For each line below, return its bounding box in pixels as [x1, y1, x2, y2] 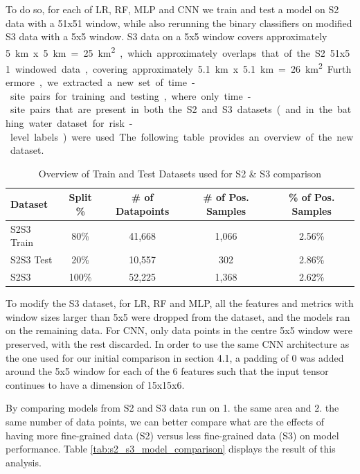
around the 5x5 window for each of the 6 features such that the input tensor [6, 364, 329, 378]
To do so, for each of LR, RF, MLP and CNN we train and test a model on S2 [6, 2, 339, 16]
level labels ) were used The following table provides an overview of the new [10, 129, 354, 143]
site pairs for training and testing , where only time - [10, 88, 251, 103]
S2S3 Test [10, 252, 53, 267]
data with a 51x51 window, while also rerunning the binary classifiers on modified [6, 15, 352, 30]
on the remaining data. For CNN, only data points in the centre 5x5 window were [6, 323, 352, 337]
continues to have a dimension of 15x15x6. [6, 377, 185, 392]
